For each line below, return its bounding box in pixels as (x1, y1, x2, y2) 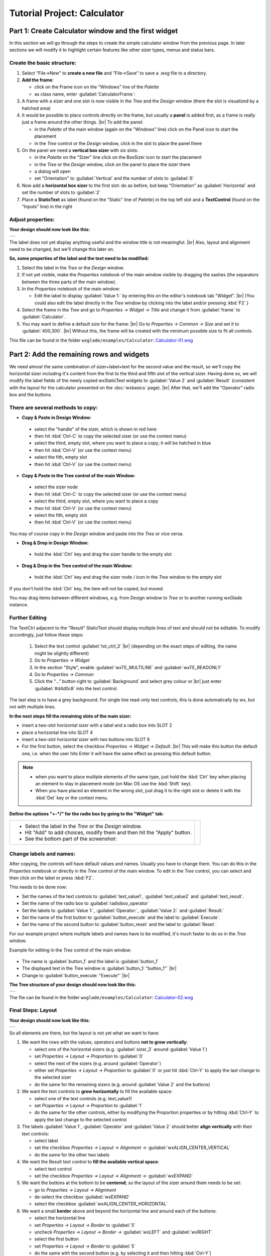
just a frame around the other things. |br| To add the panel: (22, 119, 144, 125)
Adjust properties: (9, 216, 55, 223)
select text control (34, 1166, 72, 1172)
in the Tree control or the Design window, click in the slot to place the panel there (34, 140, 202, 146)
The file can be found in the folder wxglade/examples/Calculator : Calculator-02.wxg (9, 994, 193, 1000)
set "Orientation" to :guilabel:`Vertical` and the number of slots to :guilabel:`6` (34, 175, 194, 181)
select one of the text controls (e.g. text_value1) (34, 1095, 132, 1101)
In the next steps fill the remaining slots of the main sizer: (9, 713, 131, 719)
